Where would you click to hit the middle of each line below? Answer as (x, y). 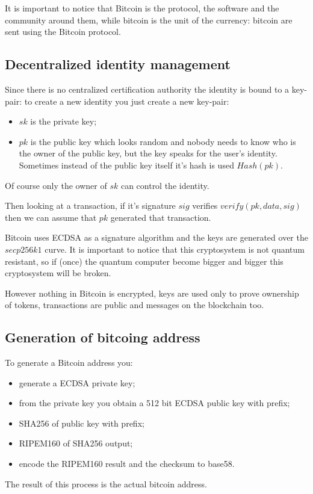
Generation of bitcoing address (103, 337)
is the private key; (64, 121)
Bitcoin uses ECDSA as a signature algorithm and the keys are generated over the (156, 237)
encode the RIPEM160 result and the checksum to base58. (127, 464)
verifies (205, 205)
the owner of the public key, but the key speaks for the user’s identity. (148, 153)
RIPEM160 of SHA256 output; (76, 443)
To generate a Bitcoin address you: (69, 363)
